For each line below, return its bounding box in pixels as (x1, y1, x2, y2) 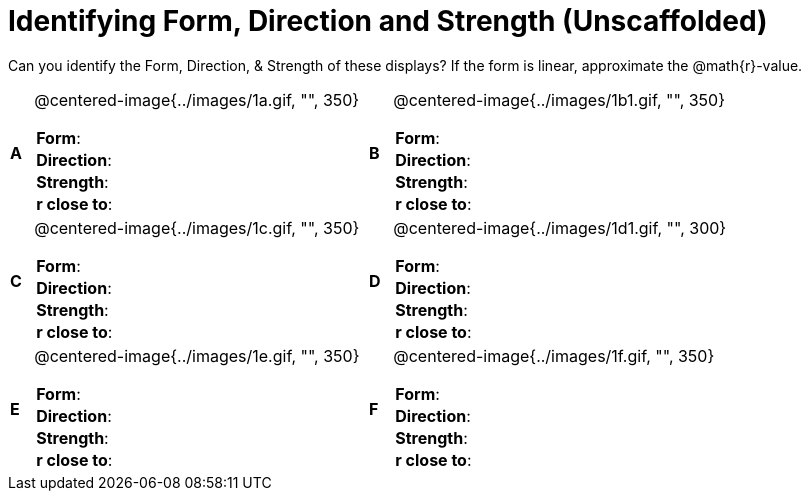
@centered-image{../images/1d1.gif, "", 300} (393, 217, 727, 238)
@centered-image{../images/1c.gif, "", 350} (34, 217, 360, 238)
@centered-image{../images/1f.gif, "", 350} (393, 345, 715, 366)
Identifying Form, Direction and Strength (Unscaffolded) (8, 4, 768, 38)
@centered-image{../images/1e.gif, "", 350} (34, 345, 360, 366)
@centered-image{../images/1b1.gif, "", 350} (393, 89, 726, 110)
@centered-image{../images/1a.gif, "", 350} (34, 89, 360, 110)
